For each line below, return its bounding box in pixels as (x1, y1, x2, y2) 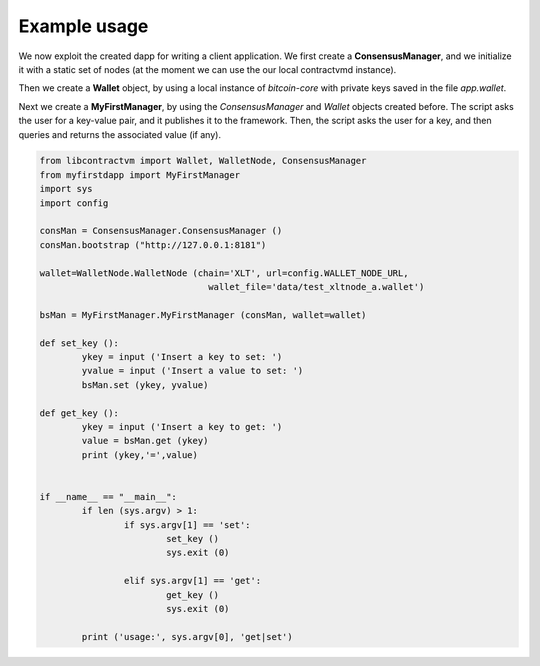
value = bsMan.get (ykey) (81, 435, 209, 447)
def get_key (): (39, 407, 120, 419)
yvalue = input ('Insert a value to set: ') (81, 365, 304, 377)
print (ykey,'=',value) (81, 449, 199, 460)
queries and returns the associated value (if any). (18, 128, 222, 140)
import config (39, 197, 109, 209)
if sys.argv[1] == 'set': (123, 519, 251, 530)
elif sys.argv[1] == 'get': (123, 575, 262, 587)
